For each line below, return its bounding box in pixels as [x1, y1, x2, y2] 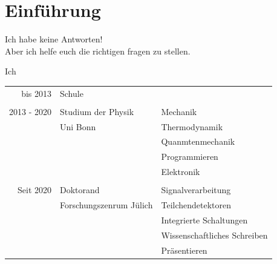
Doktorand [60, 183, 100, 196]
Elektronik [161, 165, 200, 178]
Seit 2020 [18, 183, 51, 196]
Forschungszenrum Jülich [60, 199, 153, 211]
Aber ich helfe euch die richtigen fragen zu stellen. [5, 44, 191, 57]
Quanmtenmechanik [161, 135, 235, 148]
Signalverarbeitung [161, 183, 231, 196]
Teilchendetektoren [161, 199, 232, 211]
